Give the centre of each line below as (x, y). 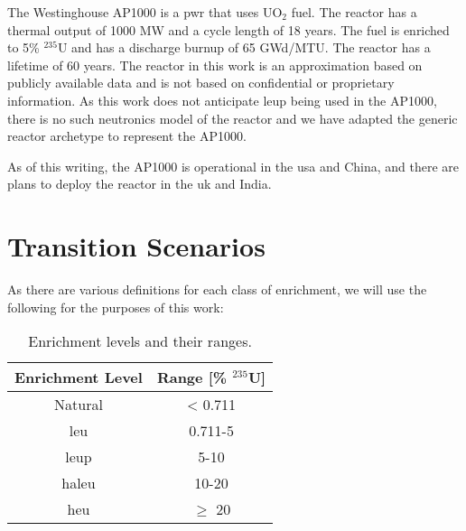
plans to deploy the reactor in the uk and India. (140, 184)
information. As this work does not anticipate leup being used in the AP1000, (222, 100)
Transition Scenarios (136, 246)
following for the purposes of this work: (116, 307)
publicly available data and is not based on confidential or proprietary (201, 83)
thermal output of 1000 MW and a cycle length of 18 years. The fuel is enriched (228, 29)
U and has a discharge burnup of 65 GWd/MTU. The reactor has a (244, 47)
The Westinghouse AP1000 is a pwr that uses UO (145, 12)
